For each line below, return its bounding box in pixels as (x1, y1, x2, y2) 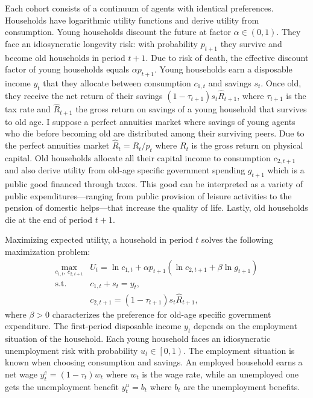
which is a (267, 164, 305, 176)
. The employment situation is (183, 344, 295, 356)
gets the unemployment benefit (5, 380, 119, 393)
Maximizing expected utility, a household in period (5, 233, 193, 246)
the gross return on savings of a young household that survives (75, 103, 307, 115)
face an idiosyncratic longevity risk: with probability (5, 37, 198, 50)
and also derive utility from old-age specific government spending (5, 164, 245, 176)
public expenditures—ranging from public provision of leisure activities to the (5, 189, 292, 202)
